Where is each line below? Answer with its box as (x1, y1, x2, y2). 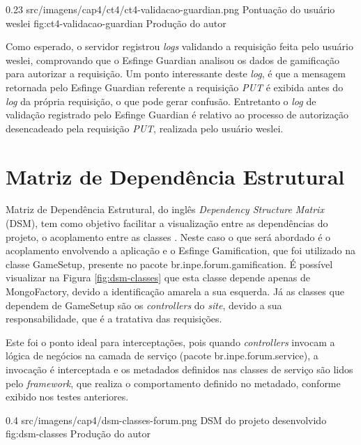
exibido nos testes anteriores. (6, 389, 129, 404)
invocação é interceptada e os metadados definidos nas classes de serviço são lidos (6, 362, 353, 376)
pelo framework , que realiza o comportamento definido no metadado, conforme (6, 375, 341, 390)
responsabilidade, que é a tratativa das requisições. (6, 311, 222, 326)
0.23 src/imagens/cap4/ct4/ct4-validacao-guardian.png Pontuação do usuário (6, 2, 335, 16)
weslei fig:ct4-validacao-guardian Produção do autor (6, 15, 226, 30)
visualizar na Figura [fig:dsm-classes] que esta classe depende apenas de (6, 270, 310, 285)
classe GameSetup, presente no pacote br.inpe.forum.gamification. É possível (6, 256, 333, 271)
